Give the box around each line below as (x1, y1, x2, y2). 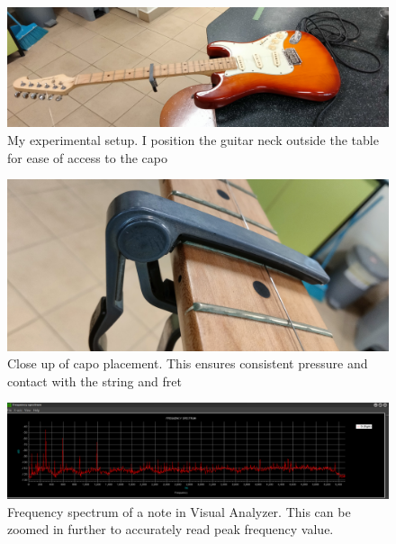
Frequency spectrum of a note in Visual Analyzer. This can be (7, 502, 351, 521)
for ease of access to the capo (7, 148, 167, 167)
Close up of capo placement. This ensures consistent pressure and (7, 354, 368, 373)
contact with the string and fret (7, 371, 182, 390)
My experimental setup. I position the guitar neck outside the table (7, 130, 379, 149)
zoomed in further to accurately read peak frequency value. (7, 520, 334, 539)
